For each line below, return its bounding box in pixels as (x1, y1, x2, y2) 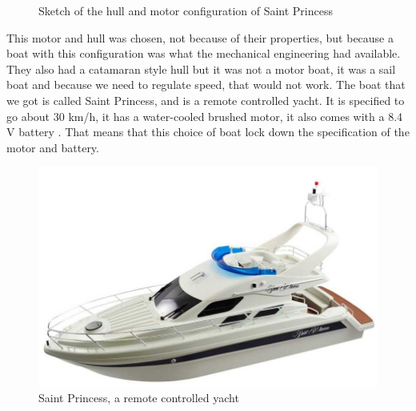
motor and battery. (6, 139, 99, 155)
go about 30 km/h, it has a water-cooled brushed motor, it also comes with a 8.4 (6, 107, 403, 124)
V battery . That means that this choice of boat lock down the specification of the (6, 123, 410, 140)
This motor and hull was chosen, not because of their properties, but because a (6, 29, 394, 46)
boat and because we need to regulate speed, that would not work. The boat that (6, 76, 406, 93)
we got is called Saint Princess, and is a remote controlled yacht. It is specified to (6, 91, 405, 108)
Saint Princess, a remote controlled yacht (38, 389, 239, 406)
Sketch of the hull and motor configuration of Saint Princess (38, 2, 334, 18)
